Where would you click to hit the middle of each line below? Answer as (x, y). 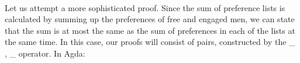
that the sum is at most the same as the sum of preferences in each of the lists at (150, 30)
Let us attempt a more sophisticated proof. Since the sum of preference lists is (145, 7)
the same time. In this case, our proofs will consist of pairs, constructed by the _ (150, 42)
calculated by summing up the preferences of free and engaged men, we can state (150, 19)
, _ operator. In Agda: (45, 53)
